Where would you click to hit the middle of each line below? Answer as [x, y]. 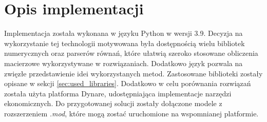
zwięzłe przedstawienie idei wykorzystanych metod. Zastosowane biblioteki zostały [133, 73]
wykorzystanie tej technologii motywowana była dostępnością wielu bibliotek [125, 43]
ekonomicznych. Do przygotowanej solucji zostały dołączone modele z [113, 103]
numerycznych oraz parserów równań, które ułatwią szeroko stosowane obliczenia [131, 53]
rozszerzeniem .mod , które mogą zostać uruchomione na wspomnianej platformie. [131, 113]
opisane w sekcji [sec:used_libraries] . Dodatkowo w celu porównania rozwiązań [128, 83]
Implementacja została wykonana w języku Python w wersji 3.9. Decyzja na [123, 33]
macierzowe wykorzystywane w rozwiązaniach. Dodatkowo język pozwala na [123, 63]
